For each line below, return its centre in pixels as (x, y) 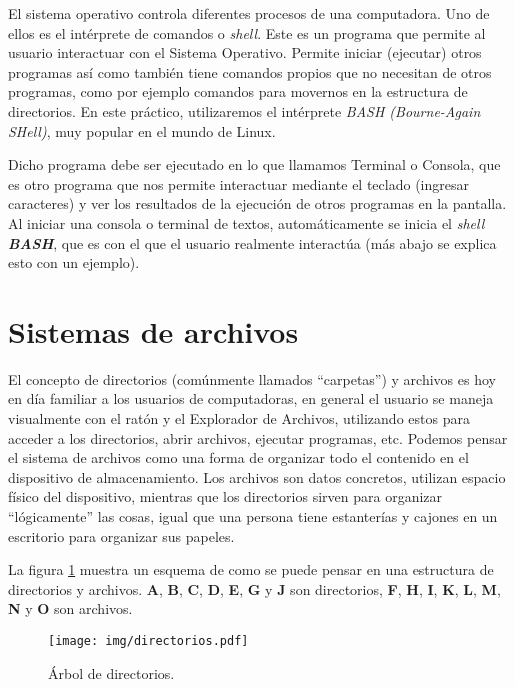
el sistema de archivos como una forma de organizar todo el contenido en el (238, 457)
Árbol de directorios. (111, 672)
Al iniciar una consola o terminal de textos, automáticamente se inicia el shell (246, 222)
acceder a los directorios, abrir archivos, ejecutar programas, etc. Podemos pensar (258, 437)
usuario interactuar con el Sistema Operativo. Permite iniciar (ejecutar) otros (245, 52)
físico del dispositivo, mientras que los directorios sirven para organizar (225, 496)
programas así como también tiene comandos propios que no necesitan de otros (250, 71)
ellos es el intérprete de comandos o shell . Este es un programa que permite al (247, 32)
